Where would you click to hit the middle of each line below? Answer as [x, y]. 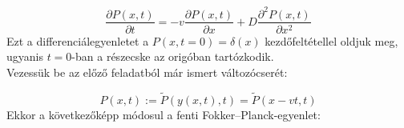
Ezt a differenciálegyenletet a [78, 40]
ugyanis [25, 56]
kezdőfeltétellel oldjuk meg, [331, 40]
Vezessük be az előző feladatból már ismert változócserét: [147, 72]
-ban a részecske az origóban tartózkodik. [173, 56]
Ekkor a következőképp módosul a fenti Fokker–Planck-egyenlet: [164, 114]
